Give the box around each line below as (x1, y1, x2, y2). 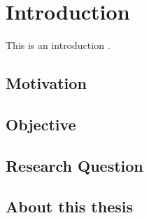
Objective (6, 113, 76, 135)
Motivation (6, 72, 87, 94)
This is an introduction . (6, 38, 111, 53)
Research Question (6, 154, 143, 176)
